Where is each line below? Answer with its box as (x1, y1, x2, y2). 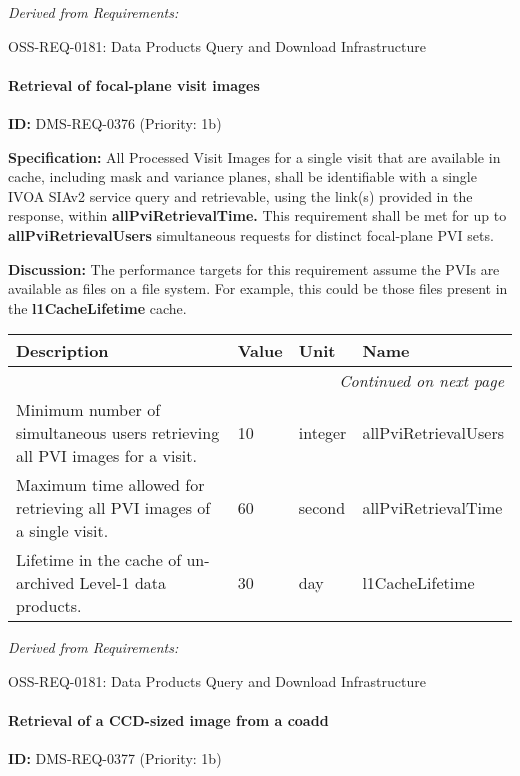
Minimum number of (16, 398, 161, 422)
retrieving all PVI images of (16, 496, 211, 520)
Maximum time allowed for (16, 473, 205, 497)
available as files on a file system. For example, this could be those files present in (8, 278, 508, 299)
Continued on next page (339, 369, 504, 393)
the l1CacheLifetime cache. (8, 297, 187, 318)
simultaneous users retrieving (16, 421, 220, 445)
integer (298, 421, 347, 445)
